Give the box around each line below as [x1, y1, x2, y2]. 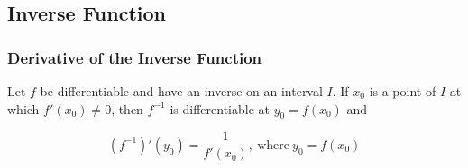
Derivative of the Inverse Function [7, 46, 262, 68]
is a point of [369, 82, 436, 100]
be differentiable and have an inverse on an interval [40, 82, 323, 100]
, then [111, 99, 143, 118]
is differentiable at [170, 99, 270, 118]
